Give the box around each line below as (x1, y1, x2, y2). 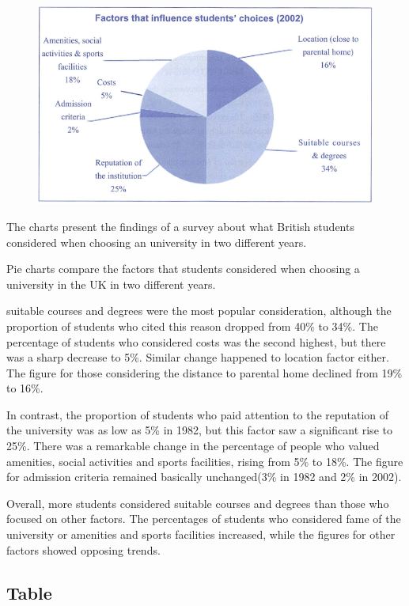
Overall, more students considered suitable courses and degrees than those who (6, 494, 389, 511)
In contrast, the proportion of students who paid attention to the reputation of (6, 406, 389, 422)
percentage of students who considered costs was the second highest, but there (6, 333, 386, 350)
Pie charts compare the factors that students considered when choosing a (6, 260, 360, 277)
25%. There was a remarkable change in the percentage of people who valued (6, 437, 380, 454)
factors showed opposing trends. (6, 541, 161, 558)
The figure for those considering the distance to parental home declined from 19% (6, 364, 403, 381)
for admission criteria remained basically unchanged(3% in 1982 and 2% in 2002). (6, 468, 402, 485)
